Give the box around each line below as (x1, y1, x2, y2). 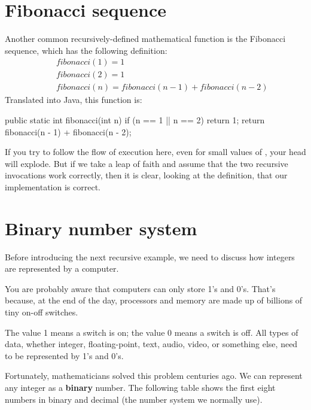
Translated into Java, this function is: (5, 93, 142, 106)
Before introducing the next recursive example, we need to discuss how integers (5, 250, 295, 263)
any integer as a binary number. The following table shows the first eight (5, 381, 276, 394)
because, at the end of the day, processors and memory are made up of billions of (5, 294, 303, 306)
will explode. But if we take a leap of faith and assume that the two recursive (5, 157, 288, 169)
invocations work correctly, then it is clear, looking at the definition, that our (5, 169, 288, 181)
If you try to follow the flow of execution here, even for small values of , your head (5, 145, 306, 158)
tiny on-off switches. (5, 306, 78, 318)
